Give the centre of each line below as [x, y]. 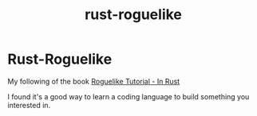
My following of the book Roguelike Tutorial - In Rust [94, 81]
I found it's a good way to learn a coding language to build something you [128, 96]
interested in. [29, 105]
